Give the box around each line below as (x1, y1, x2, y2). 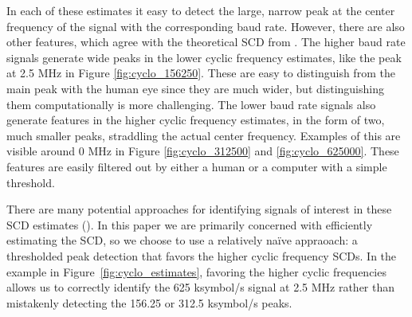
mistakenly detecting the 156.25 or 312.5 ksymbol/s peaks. (6, 294, 292, 311)
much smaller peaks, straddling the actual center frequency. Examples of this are (6, 127, 401, 143)
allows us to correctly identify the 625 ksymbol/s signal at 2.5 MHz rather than (6, 279, 395, 295)
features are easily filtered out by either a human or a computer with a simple (6, 158, 387, 174)
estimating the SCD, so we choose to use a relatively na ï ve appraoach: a (6, 232, 358, 249)
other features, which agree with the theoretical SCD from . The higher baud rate (6, 33, 406, 50)
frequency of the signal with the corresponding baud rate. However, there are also (6, 18, 405, 34)
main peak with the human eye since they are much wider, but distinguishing (6, 80, 384, 96)
